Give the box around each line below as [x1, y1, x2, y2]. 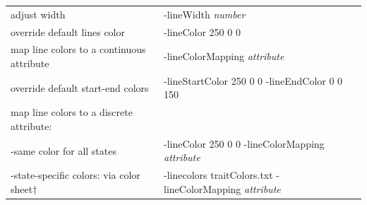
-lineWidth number [164, 6, 246, 21]
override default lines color [11, 24, 125, 39]
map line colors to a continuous [11, 42, 146, 57]
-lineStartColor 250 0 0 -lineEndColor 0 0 [164, 73, 343, 88]
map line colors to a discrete [11, 105, 133, 119]
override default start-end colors [11, 80, 149, 95]
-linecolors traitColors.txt [164, 168, 273, 182]
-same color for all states [11, 143, 116, 158]
